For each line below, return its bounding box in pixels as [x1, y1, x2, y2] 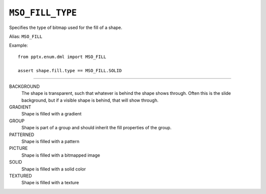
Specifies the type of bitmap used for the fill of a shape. [9, 25, 123, 30]
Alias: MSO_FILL [9, 33, 43, 39]
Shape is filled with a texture [21, 180, 79, 186]
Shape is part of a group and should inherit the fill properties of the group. [21, 125, 172, 131]
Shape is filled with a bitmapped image [21, 152, 100, 158]
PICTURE [9, 145, 28, 151]
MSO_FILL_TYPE [9, 7, 77, 18]
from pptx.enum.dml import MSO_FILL [18, 54, 106, 59]
